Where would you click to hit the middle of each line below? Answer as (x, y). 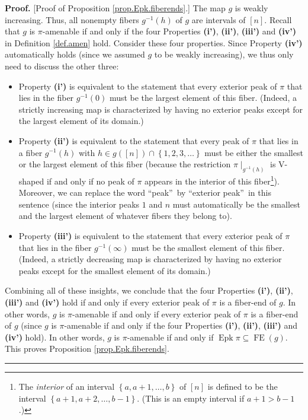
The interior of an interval (67, 386)
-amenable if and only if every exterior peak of (157, 314)
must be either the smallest (254, 152)
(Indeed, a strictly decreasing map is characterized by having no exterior (150, 259)
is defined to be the (243, 386)
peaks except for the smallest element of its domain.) (115, 270)
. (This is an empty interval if (191, 398)
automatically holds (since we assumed (75, 54)
